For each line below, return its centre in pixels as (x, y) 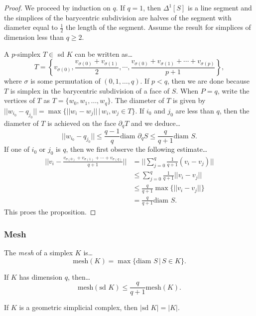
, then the (234, 110)
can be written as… (104, 53)
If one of (17, 149)
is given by (189, 100)
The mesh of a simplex (39, 253)
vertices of (19, 100)
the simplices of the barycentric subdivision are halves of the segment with (118, 17)
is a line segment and (220, 7)
